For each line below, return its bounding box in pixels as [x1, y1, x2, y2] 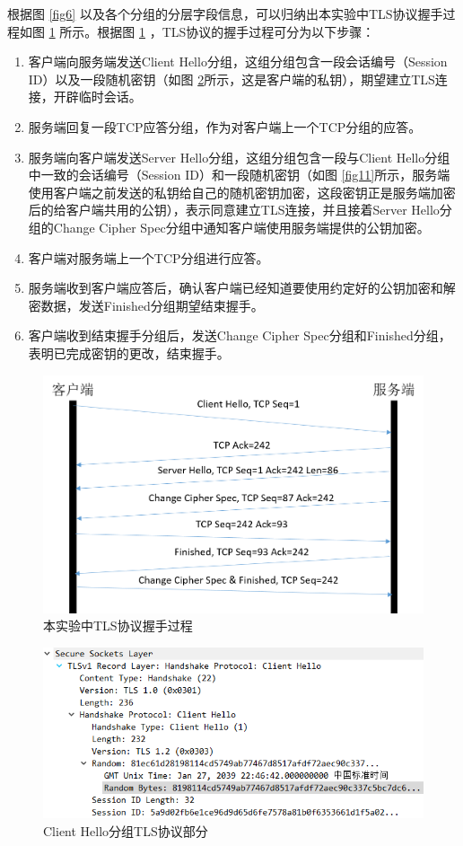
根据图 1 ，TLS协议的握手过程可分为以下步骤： [97, 22, 375, 40]
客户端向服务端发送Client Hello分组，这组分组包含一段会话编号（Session [28, 52, 448, 71]
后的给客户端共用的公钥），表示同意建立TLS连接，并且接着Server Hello [28, 200, 440, 219]
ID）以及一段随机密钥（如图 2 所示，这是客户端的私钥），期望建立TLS [28, 69, 435, 88]
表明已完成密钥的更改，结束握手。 [28, 343, 230, 362]
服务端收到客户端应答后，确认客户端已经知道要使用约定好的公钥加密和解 [28, 278, 456, 297]
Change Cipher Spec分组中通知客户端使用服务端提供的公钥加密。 [53, 217, 430, 236]
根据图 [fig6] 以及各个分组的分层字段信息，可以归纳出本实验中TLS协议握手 [7, 4, 443, 22]
